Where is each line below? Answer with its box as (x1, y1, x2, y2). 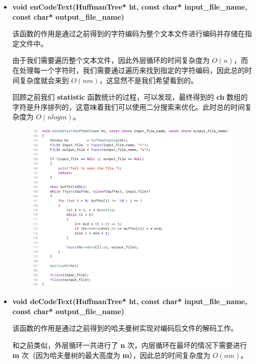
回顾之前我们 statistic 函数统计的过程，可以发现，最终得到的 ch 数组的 (12, 92, 248, 102)
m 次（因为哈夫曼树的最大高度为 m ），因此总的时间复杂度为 (12, 349, 210, 360)
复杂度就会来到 (19, 75, 69, 85)
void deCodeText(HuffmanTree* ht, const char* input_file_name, (12, 296, 247, 307)
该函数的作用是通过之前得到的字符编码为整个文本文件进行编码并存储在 (12, 28, 245, 39)
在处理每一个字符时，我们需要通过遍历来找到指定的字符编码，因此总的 (12, 64, 245, 75)
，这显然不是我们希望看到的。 (99, 75, 198, 85)
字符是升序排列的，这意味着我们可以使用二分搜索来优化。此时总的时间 (12, 101, 245, 112)
